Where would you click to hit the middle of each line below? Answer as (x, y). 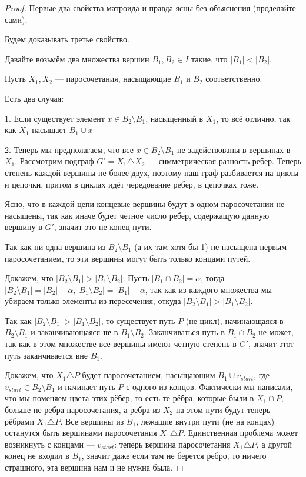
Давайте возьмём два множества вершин (77, 59)
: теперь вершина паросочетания (172, 444)
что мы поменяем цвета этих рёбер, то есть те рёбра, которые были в (129, 398)
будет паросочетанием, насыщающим (149, 375)
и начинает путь (87, 386)
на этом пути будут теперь (223, 410)
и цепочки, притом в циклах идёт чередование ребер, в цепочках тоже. (132, 184)
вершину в (24, 227)
